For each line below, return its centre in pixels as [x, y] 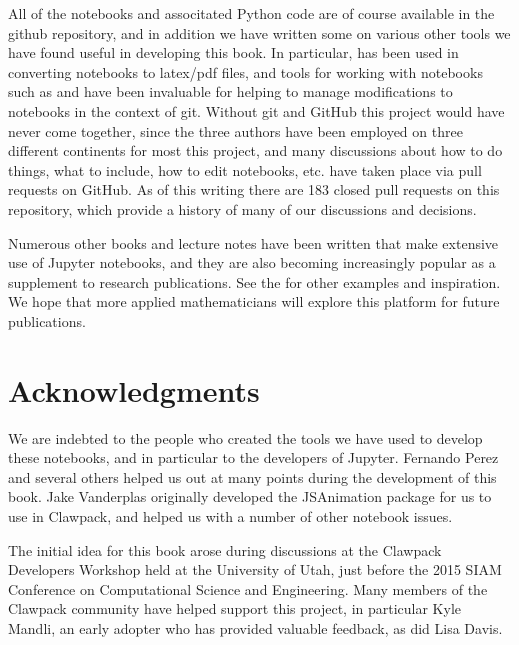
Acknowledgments [134, 389]
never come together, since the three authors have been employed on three [235, 130]
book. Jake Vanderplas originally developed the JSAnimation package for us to [250, 496]
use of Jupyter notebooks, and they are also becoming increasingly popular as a [252, 262]
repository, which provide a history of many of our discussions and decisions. [242, 208]
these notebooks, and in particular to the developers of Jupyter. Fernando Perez [253, 457]
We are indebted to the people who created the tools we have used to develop [245, 437]
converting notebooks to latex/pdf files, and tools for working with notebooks [245, 71]
